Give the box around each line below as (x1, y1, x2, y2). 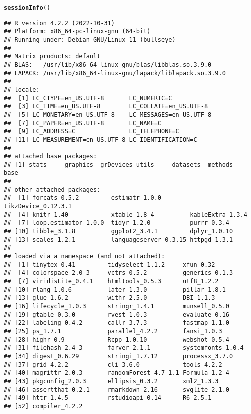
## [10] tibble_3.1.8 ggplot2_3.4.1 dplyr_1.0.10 (4, 228, 233, 235)
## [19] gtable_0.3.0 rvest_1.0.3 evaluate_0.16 (4, 311, 230, 318)
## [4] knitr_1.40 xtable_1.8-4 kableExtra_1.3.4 (4, 211, 247, 218)
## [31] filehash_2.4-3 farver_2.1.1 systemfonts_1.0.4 (4, 344, 244, 352)
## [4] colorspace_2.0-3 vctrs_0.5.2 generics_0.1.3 (4, 269, 233, 277)
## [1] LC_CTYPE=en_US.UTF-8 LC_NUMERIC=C (4, 94, 172, 102)
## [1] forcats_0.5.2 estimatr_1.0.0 (4, 194, 161, 202)
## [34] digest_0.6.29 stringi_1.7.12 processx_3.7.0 (4, 352, 233, 360)
